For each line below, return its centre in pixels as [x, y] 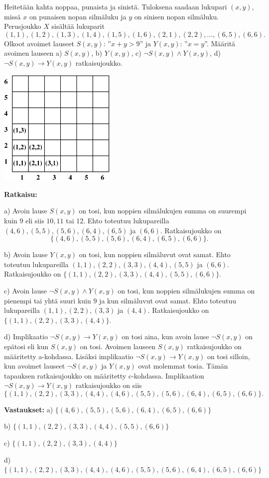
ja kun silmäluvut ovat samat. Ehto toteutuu [168, 300]
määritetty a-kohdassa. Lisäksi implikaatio [69, 356]
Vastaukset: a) [29, 409]
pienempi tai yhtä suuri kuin [48, 300]
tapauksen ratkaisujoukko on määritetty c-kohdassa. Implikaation [104, 375]
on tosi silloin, [228, 356]
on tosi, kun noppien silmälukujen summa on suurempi [163, 211]
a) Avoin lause [26, 211]
